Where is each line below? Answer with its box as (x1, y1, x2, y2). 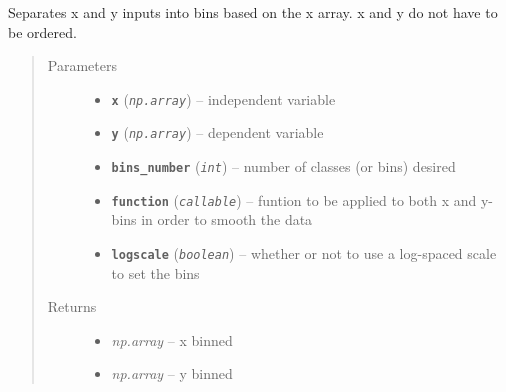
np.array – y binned (111, 363, 233, 384)
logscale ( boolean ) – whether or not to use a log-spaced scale (111, 243, 497, 263)
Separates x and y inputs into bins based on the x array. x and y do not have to (8, 2, 498, 22)
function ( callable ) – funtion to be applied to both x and (111, 189, 477, 210)
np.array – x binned (111, 329, 233, 350)
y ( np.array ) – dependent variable (111, 122, 324, 143)
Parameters (47, 55, 117, 76)
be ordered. (8, 21, 77, 42)
